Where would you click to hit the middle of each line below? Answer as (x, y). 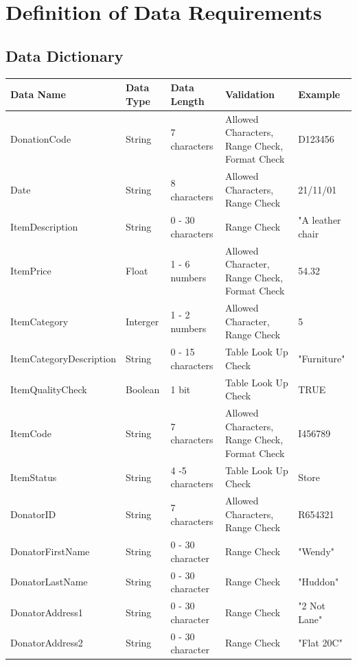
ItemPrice (31, 270)
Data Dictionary (65, 55)
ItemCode (31, 433)
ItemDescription (44, 226)
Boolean (142, 389)
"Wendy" (316, 551)
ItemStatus (34, 477)
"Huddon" (319, 582)
